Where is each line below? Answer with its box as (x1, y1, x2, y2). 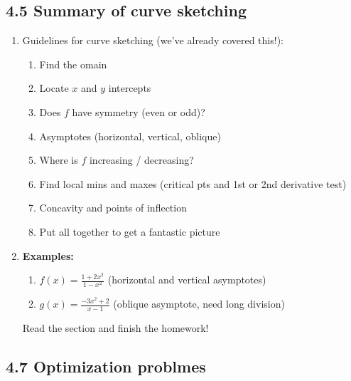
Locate (39, 80, 69, 95)
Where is (39, 152, 78, 167)
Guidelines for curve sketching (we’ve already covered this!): (22, 33, 283, 48)
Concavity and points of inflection (39, 200, 187, 215)
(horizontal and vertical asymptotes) (107, 272, 266, 287)
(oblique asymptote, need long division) (113, 296, 285, 311)
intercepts (108, 80, 151, 95)
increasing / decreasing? (89, 152, 194, 167)
